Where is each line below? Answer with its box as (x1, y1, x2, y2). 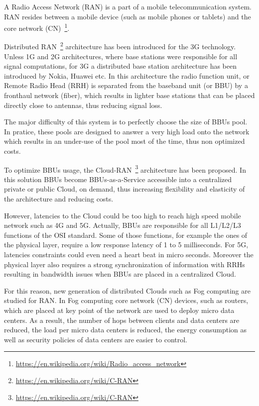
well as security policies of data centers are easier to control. (4, 334, 188, 344)
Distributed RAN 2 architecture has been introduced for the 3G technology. (4, 40, 236, 52)
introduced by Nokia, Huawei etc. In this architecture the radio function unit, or (4, 70, 250, 81)
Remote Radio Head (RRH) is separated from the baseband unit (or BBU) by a (4, 80, 248, 91)
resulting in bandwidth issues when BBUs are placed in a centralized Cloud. (4, 269, 237, 279)
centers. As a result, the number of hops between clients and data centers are (4, 314, 240, 325)
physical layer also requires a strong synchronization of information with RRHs (4, 259, 245, 269)
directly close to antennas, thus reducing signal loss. (4, 100, 162, 110)
